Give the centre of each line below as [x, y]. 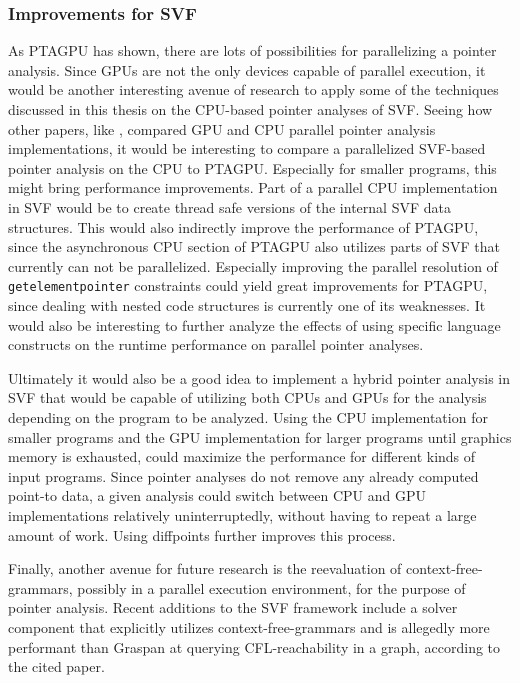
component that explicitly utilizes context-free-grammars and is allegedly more [249, 626]
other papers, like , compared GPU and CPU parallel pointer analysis [222, 128]
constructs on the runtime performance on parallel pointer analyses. [216, 344]
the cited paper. [56, 666]
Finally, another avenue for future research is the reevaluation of [205, 568]
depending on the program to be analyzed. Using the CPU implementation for [248, 416]
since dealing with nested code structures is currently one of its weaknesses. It [247, 305]
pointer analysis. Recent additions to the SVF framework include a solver [233, 607]
